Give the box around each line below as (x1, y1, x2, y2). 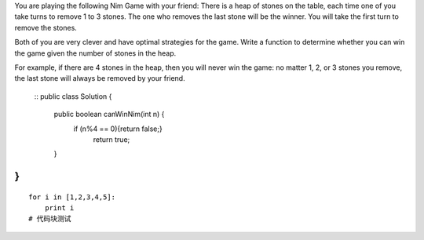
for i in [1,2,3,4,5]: (28, 192, 116, 202)
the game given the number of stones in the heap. (14, 48, 177, 58)
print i (44, 204, 75, 213)
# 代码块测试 (28, 214, 71, 224)
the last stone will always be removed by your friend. (14, 74, 185, 83)
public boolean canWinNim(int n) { (53, 110, 165, 119)
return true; (93, 134, 130, 144)
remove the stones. (14, 23, 78, 32)
